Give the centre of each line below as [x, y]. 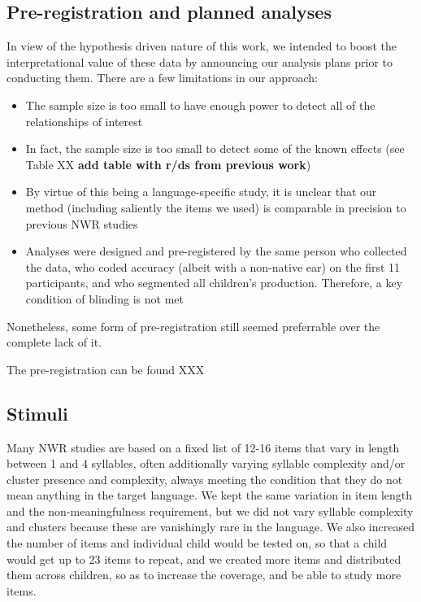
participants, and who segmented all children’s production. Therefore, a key [214, 283]
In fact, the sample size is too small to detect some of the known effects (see [215, 148]
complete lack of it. [54, 342]
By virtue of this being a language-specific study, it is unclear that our [201, 192]
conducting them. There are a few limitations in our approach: [162, 78]
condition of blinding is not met [104, 298]
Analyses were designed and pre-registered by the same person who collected [216, 251]
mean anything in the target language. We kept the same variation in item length [210, 495]
